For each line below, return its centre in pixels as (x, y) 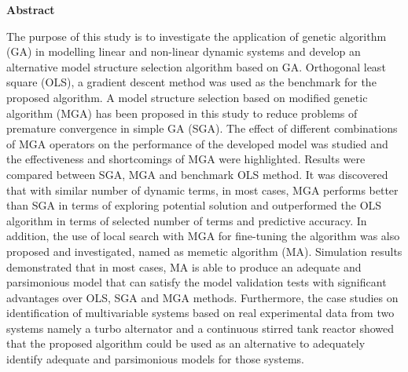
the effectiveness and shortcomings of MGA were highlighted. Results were (186, 159)
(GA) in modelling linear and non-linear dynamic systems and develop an (184, 51)
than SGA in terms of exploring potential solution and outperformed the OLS (194, 205)
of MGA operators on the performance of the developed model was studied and (197, 143)
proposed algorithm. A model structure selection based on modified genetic (187, 97)
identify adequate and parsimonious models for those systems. (156, 359)
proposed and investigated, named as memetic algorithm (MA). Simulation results (204, 251)
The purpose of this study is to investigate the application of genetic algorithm (197, 36)
